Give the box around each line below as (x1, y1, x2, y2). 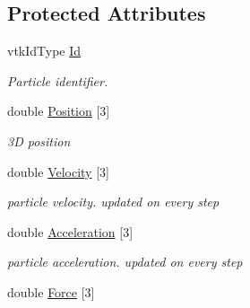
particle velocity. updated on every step (7, 192, 220, 211)
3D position (7, 131, 71, 150)
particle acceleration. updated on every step (7, 252, 243, 271)
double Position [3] (7, 101, 110, 120)
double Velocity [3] (7, 162, 109, 180)
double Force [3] (7, 282, 95, 301)
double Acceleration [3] (7, 222, 134, 241)
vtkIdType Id (7, 41, 82, 60)
